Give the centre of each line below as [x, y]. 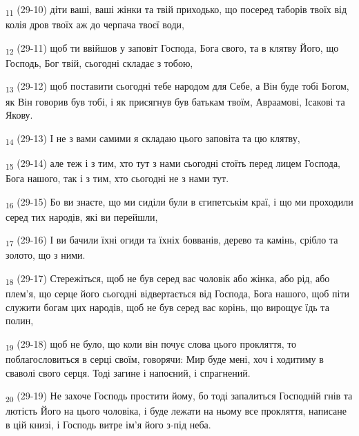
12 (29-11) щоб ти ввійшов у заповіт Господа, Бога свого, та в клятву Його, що [172, 48]
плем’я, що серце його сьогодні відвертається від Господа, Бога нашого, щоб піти [177, 294]
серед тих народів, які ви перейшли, [82, 216]
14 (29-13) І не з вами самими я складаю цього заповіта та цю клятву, [153, 139]
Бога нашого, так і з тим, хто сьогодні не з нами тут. [117, 178]
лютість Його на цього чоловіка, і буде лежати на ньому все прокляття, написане [176, 411]
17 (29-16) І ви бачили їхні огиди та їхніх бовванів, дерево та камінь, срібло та [172, 241]
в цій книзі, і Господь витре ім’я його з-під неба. [108, 424]
